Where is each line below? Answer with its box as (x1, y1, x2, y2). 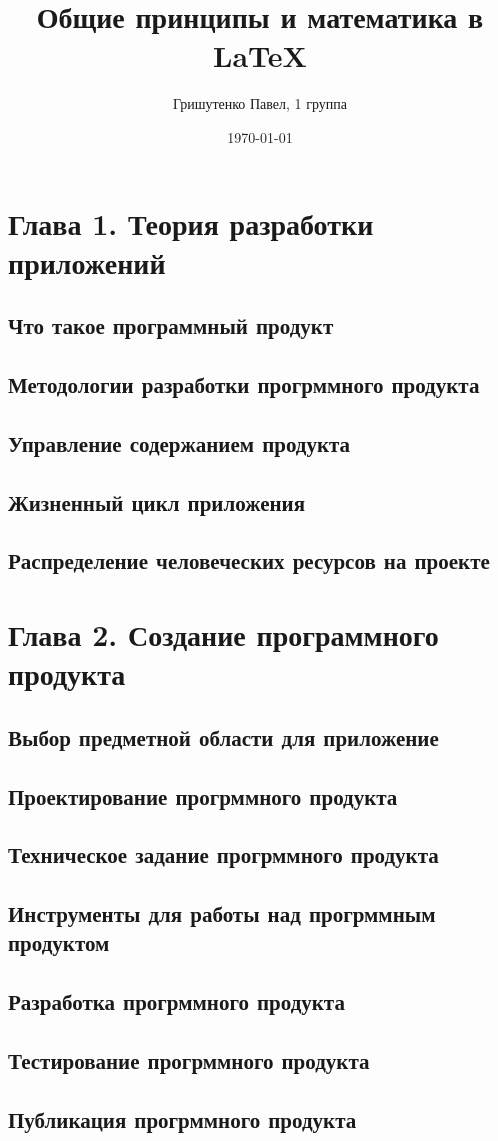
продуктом (8, 927, 110, 958)
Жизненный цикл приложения (8, 486, 306, 517)
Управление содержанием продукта (8, 427, 351, 458)
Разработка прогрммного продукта (8, 986, 345, 1017)
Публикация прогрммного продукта (8, 1103, 357, 1134)
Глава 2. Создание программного (8, 613, 439, 654)
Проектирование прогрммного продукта (8, 780, 398, 811)
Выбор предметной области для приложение (8, 721, 439, 752)
